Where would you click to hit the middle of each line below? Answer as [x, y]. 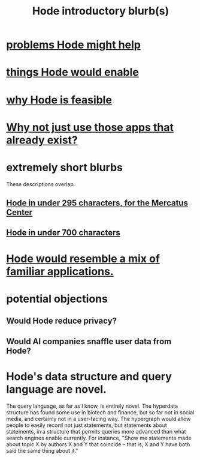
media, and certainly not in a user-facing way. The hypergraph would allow [99, 419]
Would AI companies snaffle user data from [89, 341]
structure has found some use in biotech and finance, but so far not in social [100, 412]
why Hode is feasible [59, 100]
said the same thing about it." [42, 450]
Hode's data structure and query [89, 376]
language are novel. [56, 389]
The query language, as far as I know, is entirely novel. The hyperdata [92, 406]
